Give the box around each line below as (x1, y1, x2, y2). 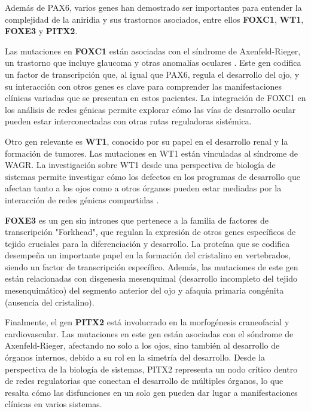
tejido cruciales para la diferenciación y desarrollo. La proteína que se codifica (5, 237, 290, 249)
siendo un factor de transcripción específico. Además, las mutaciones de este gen (5, 260, 298, 273)
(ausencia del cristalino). (5, 295, 94, 308)
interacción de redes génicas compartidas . (5, 193, 159, 206)
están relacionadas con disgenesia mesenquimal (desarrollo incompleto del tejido (5, 272, 298, 285)
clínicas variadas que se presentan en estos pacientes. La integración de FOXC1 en (5, 91, 306, 104)
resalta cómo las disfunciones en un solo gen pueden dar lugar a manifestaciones (5, 386, 298, 398)
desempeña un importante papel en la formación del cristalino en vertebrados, (5, 249, 291, 261)
